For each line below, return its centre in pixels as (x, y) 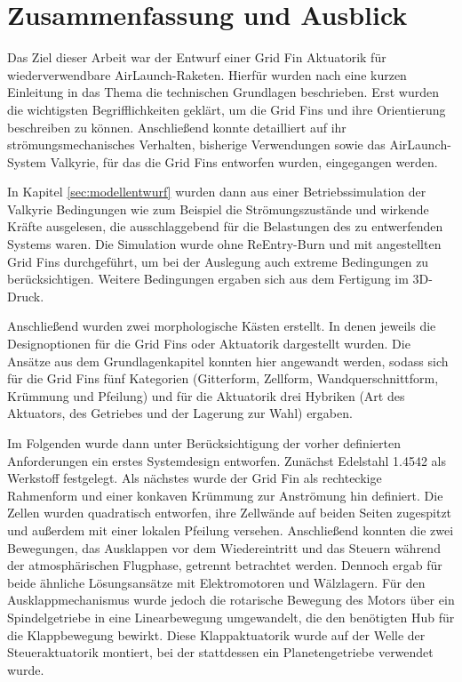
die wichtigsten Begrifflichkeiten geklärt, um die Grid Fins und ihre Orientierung (227, 109)
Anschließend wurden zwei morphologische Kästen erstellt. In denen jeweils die (222, 326)
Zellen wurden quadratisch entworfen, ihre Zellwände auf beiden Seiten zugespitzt (230, 513)
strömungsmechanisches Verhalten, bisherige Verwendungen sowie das (196, 144)
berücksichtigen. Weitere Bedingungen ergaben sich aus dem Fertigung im (208, 279)
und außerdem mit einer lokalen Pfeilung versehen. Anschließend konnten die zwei (231, 530)
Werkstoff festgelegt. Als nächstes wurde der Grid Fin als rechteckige (195, 478)
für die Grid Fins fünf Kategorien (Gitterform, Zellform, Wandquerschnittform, (223, 378)
